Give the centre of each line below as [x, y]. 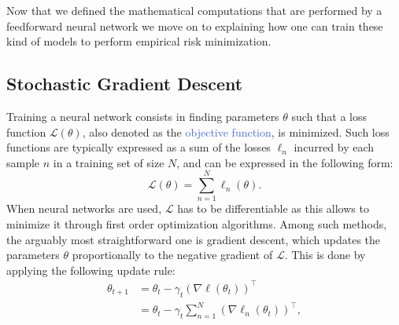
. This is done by [325, 255]
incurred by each [334, 147]
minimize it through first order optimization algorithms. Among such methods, [197, 224]
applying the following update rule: [91, 270]
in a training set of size [109, 162]
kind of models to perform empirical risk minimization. [139, 41]
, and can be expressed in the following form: [285, 162]
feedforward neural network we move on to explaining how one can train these [195, 26]
